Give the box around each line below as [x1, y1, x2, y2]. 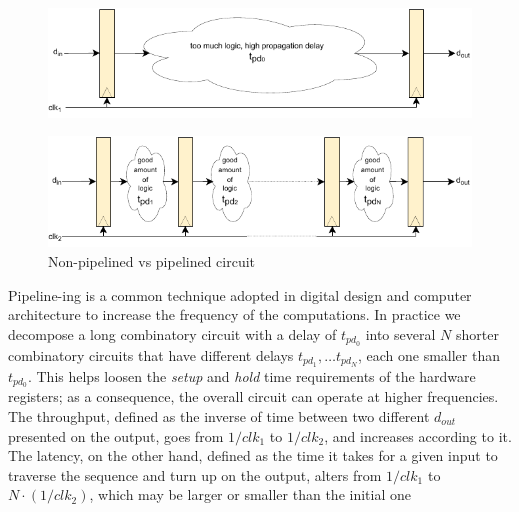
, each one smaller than [357, 344, 500, 365]
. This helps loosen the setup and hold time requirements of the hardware [27, 365, 476, 386]
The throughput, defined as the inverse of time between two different [8, 405, 430, 426]
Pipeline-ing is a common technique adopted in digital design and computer [8, 284, 472, 305]
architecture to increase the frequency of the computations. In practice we [8, 304, 461, 325]
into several [365, 323, 436, 344]
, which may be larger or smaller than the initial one [89, 484, 411, 505]
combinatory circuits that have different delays [8, 344, 294, 365]
